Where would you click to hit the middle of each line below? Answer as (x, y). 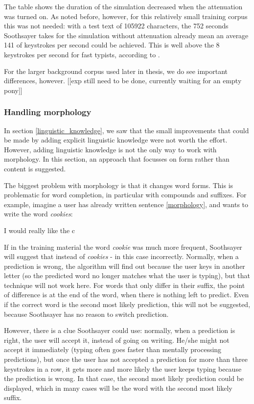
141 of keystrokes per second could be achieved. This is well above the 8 (112, 45)
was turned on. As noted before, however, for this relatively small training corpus (126, 16)
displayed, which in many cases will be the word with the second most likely (118, 388)
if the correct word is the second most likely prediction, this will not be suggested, (127, 304)
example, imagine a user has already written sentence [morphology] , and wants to (126, 204)
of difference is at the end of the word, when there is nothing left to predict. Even (127, 295)
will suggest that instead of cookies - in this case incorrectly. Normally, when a (121, 256)
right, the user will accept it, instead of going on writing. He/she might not (117, 340)
